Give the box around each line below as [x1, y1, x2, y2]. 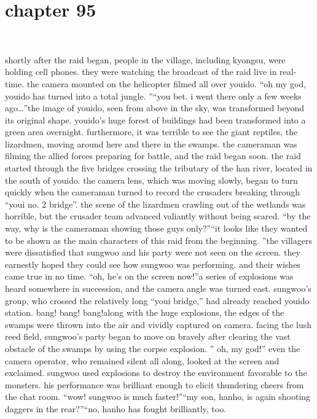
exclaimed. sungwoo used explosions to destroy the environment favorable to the [5, 366, 307, 379]
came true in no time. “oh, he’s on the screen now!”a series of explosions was [5, 270, 294, 283]
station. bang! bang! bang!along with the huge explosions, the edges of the [5, 306, 284, 319]
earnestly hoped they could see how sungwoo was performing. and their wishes [5, 257, 300, 270]
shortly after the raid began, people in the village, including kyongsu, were [5, 53, 286, 66]
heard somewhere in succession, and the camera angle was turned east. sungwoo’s [5, 282, 311, 294]
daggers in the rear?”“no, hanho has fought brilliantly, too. [5, 402, 227, 415]
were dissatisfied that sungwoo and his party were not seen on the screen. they [5, 246, 300, 259]
